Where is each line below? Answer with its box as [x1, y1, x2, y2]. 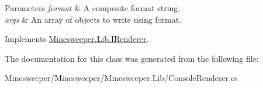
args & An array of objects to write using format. [5, 13, 182, 25]
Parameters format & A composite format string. [5, 2, 181, 13]
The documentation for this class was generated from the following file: [5, 52, 259, 64]
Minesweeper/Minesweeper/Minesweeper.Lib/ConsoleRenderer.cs [5, 72, 238, 84]
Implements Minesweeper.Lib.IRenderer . [5, 33, 149, 45]
